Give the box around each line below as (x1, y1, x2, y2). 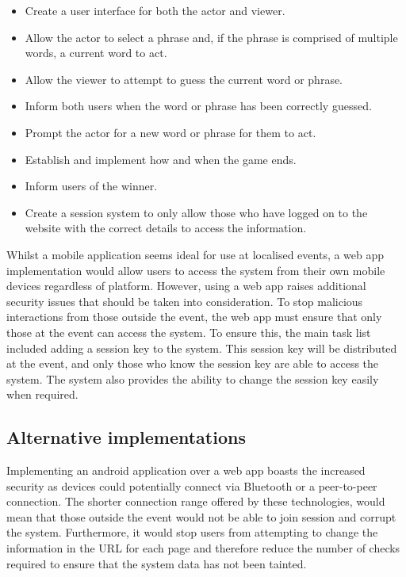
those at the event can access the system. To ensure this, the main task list (6, 323, 371, 340)
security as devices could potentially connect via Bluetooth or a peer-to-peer (6, 477, 377, 494)
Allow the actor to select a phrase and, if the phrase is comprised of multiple (25, 29, 398, 45)
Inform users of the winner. (25, 178, 158, 194)
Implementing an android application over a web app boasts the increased (6, 462, 366, 479)
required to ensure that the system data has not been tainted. (6, 555, 307, 571)
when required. (6, 386, 79, 403)
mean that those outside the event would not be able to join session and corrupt (6, 508, 396, 525)
